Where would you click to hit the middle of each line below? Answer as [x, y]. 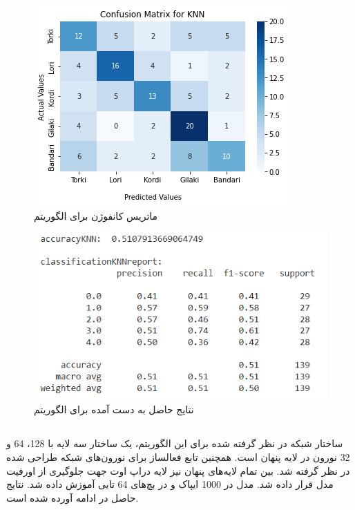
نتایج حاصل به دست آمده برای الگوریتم [114, 409]
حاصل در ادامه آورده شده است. [73, 497]
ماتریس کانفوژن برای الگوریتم [96, 215]
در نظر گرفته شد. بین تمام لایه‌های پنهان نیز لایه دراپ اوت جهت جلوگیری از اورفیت [178, 470]
